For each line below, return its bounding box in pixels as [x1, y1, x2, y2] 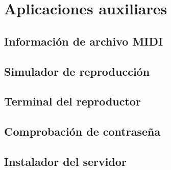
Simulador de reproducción [4, 63, 150, 79]
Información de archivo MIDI [4, 33, 163, 49]
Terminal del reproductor [4, 93, 141, 109]
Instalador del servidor [4, 153, 127, 169]
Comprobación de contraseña [4, 123, 161, 139]
